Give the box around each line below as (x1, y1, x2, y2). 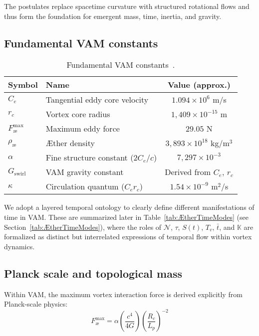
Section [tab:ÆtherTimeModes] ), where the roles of (4, 221, 162, 232)
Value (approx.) (167, 79, 231, 91)
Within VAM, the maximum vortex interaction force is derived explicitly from (4, 289, 243, 299)
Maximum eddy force (45, 123, 120, 135)
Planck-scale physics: (4, 299, 68, 309)
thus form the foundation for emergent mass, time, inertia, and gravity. (4, 10, 222, 21)
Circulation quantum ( (45, 180, 125, 192)
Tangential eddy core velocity (45, 94, 149, 106)
